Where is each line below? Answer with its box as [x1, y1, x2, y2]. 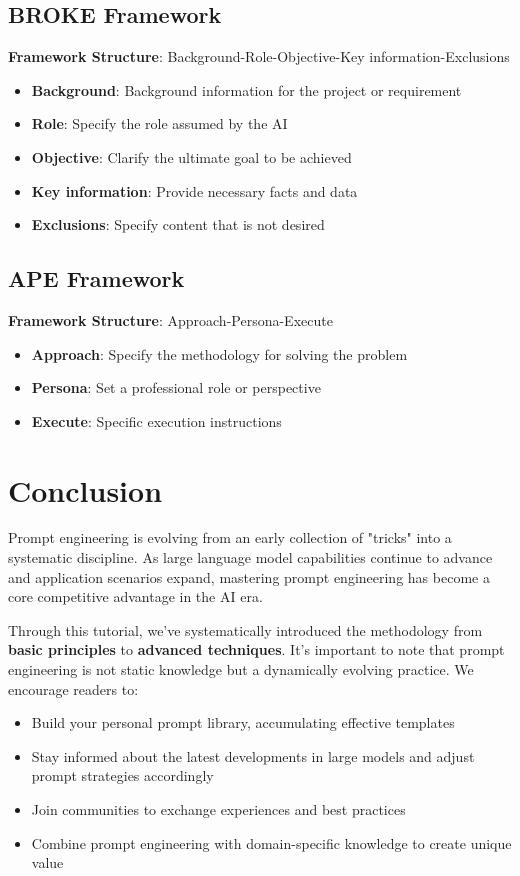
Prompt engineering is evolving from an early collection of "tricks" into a [8, 527, 452, 548]
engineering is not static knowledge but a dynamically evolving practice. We [8, 659, 474, 680]
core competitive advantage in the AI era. [8, 586, 263, 607]
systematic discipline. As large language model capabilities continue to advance [8, 547, 493, 568]
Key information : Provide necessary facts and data [31, 180, 358, 201]
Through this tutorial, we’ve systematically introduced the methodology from [8, 619, 483, 640]
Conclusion [8, 469, 163, 510]
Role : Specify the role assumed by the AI [31, 113, 288, 134]
